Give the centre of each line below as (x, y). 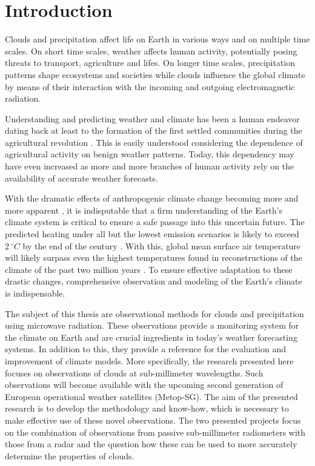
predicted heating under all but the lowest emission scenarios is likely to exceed (152, 234)
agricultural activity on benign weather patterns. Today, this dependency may (150, 154)
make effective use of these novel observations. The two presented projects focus (153, 420)
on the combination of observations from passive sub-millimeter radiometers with (155, 432)
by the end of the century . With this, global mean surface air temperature (162, 245)
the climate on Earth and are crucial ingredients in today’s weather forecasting (151, 337)
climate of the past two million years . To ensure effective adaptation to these (149, 269)
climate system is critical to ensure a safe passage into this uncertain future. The (155, 222)
